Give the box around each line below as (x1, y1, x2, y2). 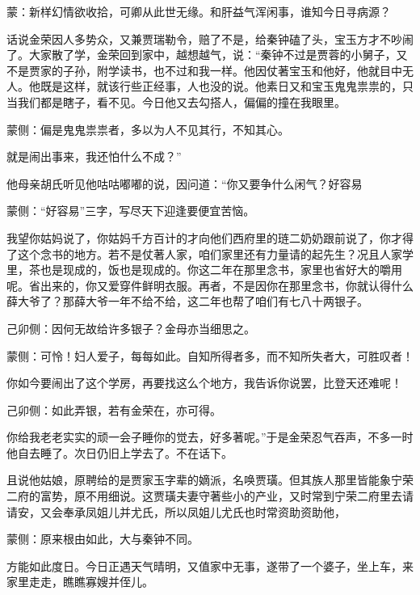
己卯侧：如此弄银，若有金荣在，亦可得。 (6, 401, 221, 418)
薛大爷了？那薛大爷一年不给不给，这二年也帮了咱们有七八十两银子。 (6, 293, 368, 310)
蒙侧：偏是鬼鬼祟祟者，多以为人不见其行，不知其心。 (6, 120, 289, 137)
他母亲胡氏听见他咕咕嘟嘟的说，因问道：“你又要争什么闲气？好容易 (6, 175, 363, 192)
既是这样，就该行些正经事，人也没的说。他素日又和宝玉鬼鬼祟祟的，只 (40, 78, 414, 95)
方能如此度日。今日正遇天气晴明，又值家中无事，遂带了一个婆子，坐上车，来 (6, 557, 414, 574)
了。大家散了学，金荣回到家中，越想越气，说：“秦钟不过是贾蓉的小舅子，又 (6, 46, 408, 63)
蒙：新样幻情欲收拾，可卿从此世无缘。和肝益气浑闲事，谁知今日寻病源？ (6, 3, 391, 19)
